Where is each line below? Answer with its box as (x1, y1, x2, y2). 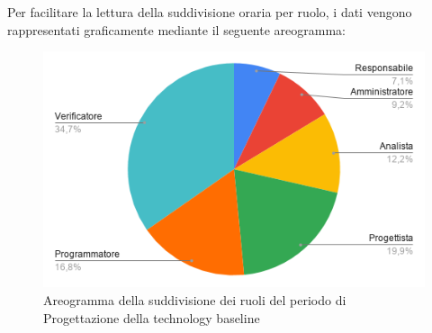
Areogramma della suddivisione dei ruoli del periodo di (43, 291, 346, 309)
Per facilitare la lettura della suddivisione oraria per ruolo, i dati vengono (7, 3, 412, 21)
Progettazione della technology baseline (43, 308, 260, 327)
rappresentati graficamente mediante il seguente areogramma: (7, 20, 346, 39)
